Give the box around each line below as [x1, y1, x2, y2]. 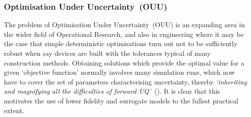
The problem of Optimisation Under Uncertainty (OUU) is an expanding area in [4, 19, 245, 30]
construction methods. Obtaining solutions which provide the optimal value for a [4, 57, 245, 67]
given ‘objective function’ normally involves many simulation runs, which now [4, 67, 235, 77]
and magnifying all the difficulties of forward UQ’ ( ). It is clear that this [4, 86, 220, 96]
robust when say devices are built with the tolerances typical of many [4, 48, 211, 58]
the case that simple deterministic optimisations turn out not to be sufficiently [4, 38, 237, 49]
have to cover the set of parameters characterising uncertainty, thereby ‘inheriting [4, 76, 247, 86]
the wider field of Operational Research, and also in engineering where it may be [4, 29, 244, 39]
